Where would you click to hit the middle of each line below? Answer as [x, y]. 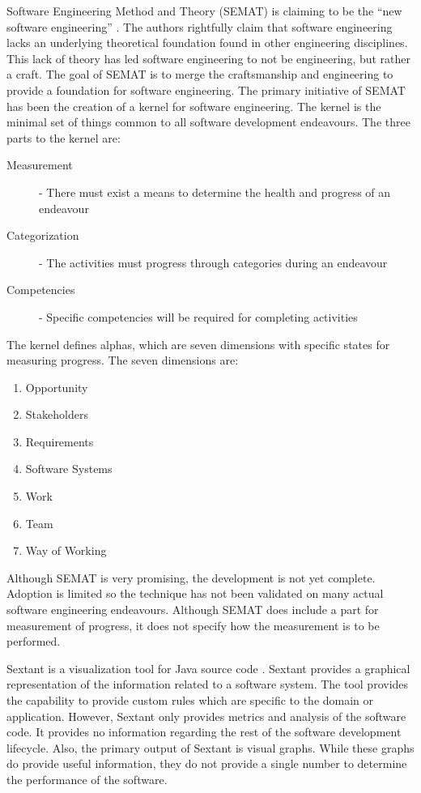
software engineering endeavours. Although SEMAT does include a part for [193, 610]
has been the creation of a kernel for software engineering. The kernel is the [194, 106]
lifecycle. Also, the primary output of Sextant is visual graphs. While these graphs [210, 747]
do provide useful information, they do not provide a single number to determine [207, 763]
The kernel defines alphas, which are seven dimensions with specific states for [198, 344]
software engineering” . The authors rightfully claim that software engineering [200, 26]
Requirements [60, 441]
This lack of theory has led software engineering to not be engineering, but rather [209, 58]
